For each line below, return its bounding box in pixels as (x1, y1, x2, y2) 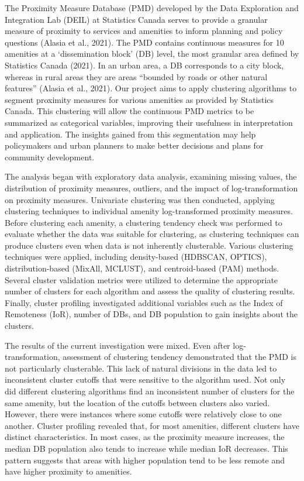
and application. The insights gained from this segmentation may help (5, 128, 256, 140)
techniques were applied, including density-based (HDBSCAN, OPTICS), (5, 250, 267, 263)
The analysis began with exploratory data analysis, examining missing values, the (5, 170, 297, 183)
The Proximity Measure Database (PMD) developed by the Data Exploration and (5, 2, 299, 13)
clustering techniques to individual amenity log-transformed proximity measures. (5, 205, 293, 217)
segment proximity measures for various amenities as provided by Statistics (5, 93, 274, 105)
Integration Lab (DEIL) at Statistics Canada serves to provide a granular (5, 13, 268, 25)
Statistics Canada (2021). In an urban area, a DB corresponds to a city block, (5, 59, 284, 71)
